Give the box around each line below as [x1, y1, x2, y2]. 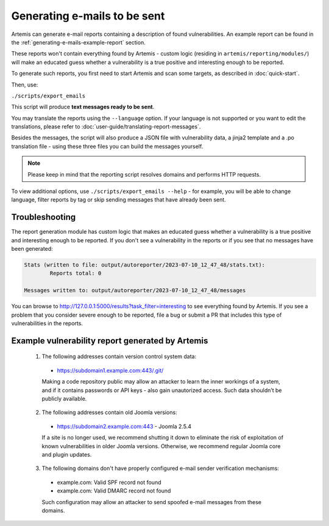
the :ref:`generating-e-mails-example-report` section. [11, 38, 146, 46]
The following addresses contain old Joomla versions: [41, 409, 177, 416]
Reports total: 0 [49, 270, 102, 277]
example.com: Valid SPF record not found [57, 479, 161, 486]
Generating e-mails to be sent [11, 9, 165, 23]
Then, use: [11, 81, 38, 88]
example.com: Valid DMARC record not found [57, 487, 171, 494]
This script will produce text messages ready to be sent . [11, 103, 155, 111]
